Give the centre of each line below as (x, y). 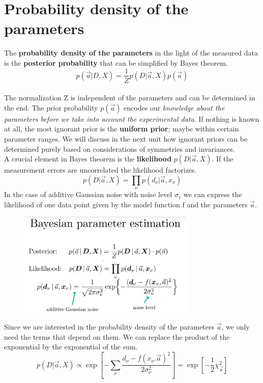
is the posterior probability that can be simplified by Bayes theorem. (116, 62)
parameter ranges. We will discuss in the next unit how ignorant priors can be (126, 138)
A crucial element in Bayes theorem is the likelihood (88, 159)
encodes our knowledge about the (174, 107)
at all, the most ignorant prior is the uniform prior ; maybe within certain (122, 129)
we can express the (213, 194)
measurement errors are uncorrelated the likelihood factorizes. (100, 170)
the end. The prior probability (51, 107)
